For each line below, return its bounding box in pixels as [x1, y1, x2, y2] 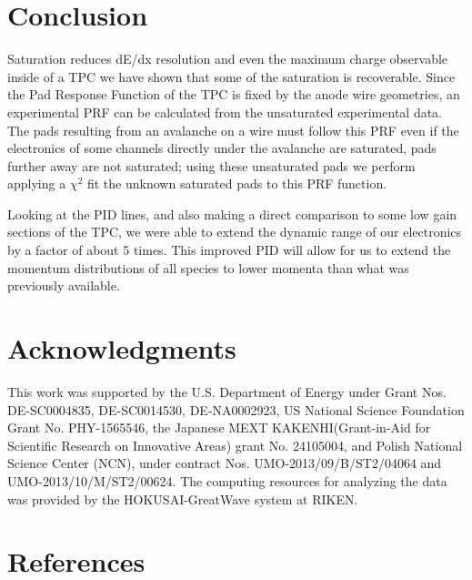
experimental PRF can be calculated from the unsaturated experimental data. [7, 102, 443, 121]
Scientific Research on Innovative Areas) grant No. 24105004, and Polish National [7, 435, 463, 454]
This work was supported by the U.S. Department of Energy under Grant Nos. [7, 382, 447, 401]
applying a [7, 174, 66, 193]
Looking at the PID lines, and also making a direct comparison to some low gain [7, 204, 457, 223]
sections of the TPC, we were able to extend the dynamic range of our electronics [7, 222, 462, 241]
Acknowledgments [7, 330, 236, 367]
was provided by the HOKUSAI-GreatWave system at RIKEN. [7, 489, 358, 508]
